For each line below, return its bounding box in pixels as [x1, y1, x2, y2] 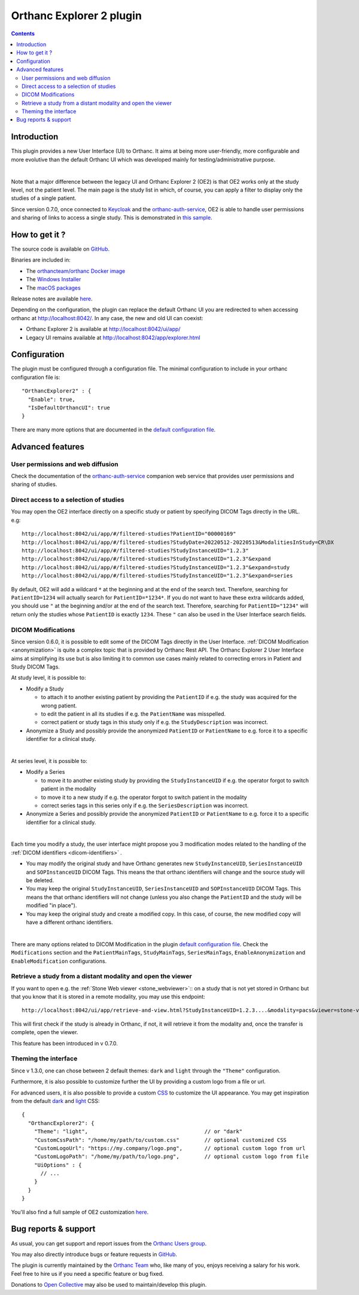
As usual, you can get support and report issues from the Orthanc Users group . [11, 1239, 207, 1247]
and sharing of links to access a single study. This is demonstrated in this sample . [11, 214, 212, 221]
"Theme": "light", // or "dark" [34, 1128, 243, 1135]
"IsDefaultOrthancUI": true [28, 404, 111, 411]
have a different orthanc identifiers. [26, 919, 113, 926]
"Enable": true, [28, 396, 76, 403]
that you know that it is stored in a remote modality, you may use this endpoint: [11, 993, 206, 1001]
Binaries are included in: [11, 256, 71, 263]
